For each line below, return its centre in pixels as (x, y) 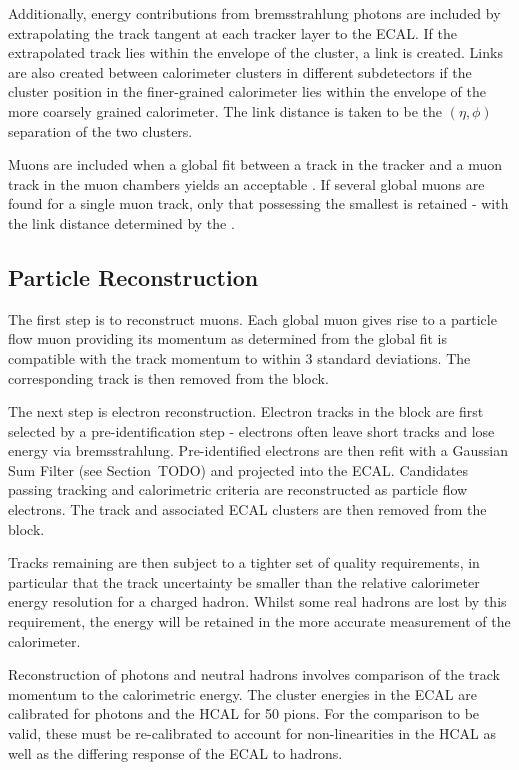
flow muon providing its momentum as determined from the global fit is (228, 338)
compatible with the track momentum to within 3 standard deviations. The (239, 357)
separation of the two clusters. (100, 130)
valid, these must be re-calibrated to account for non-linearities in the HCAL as (252, 733)
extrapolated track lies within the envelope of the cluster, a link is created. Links (255, 52)
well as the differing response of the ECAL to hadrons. (175, 752)
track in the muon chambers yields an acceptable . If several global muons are (246, 183)
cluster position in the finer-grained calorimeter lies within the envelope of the (247, 91)
